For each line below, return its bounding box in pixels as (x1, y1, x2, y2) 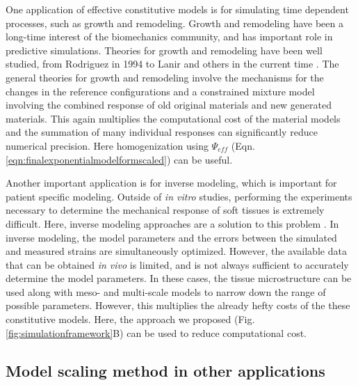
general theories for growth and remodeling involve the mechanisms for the (6, 70, 324, 84)
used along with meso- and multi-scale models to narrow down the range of (6, 284, 326, 299)
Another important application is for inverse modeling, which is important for (6, 175, 337, 190)
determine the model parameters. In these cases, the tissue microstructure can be (6, 271, 352, 285)
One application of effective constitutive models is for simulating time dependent (6, 2, 349, 16)
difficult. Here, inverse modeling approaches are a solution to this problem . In (6, 216, 339, 230)
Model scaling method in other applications (6, 359, 325, 381)
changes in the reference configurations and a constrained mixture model (6, 84, 315, 98)
